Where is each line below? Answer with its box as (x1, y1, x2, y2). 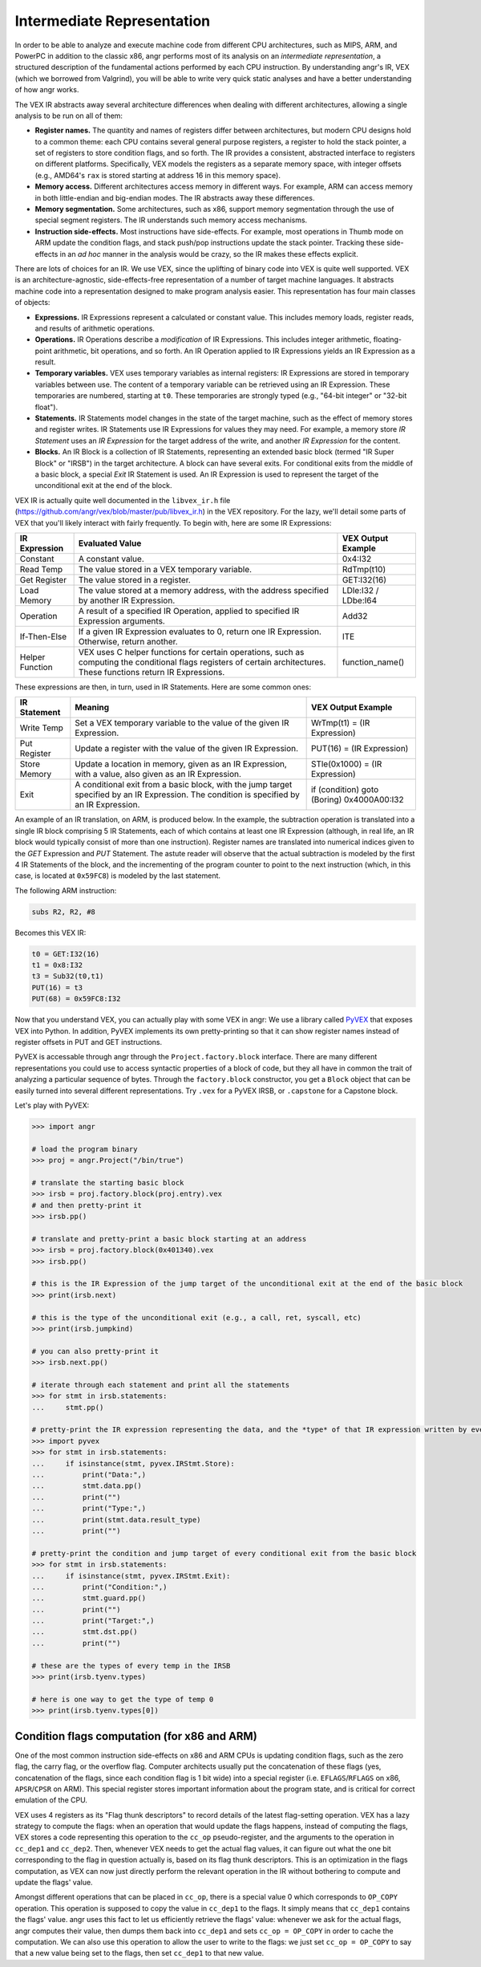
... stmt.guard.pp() (31, 1594, 147, 1603)
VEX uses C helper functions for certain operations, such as (78, 646, 305, 657)
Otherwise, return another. (78, 636, 178, 647)
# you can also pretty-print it (31, 1347, 160, 1355)
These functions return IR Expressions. (78, 666, 225, 677)
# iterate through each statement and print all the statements (31, 1380, 290, 1389)
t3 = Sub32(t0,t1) (31, 972, 104, 981)
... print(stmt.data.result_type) (31, 1515, 201, 1524)
